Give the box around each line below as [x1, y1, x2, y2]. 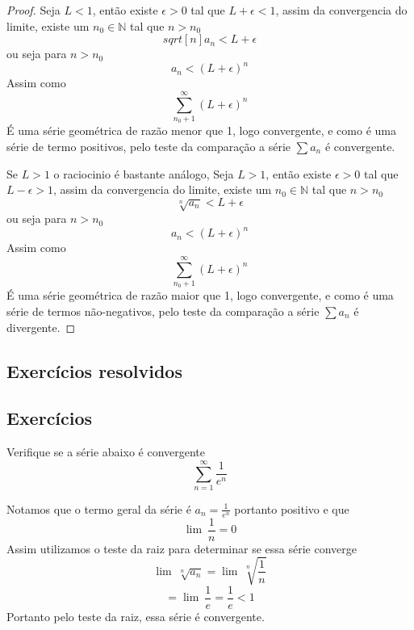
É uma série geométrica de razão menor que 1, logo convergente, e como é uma [6, 122, 396, 139]
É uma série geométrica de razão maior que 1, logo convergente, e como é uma [6, 287, 394, 304]
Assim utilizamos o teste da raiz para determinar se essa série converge [6, 540, 357, 556]
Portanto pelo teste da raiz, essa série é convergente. [6, 607, 265, 624]
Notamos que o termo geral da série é [6, 500, 191, 517]
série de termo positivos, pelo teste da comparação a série [6, 138, 291, 154]
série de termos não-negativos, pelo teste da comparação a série [6, 302, 320, 319]
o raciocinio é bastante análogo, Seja [53, 165, 234, 182]
